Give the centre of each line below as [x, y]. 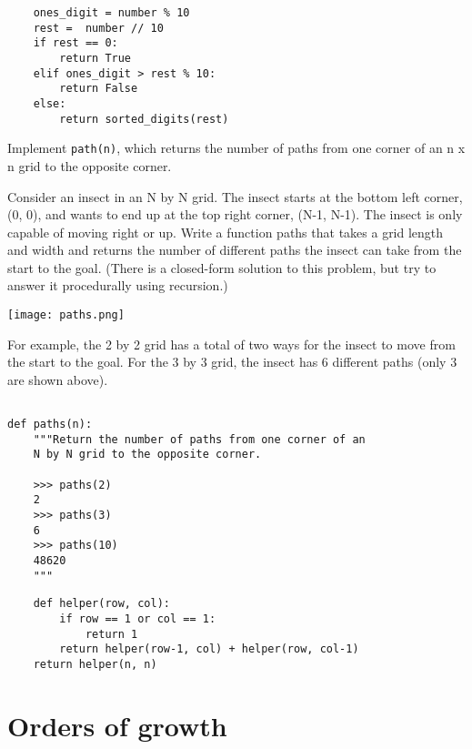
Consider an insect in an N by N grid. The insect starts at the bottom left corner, [235, 196]
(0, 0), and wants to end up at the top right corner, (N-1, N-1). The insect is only [235, 214]
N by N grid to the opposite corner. [147, 455]
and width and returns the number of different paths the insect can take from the [235, 250]
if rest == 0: [75, 43]
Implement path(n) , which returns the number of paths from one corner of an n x [236, 148]
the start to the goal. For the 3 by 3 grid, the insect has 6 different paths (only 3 [232, 362]
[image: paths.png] [66, 315]
